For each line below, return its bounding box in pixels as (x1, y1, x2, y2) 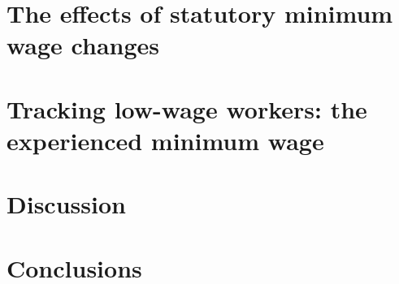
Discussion (7, 187, 126, 221)
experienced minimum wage (7, 123, 324, 157)
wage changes (7, 28, 160, 62)
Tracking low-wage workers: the (7, 92, 367, 125)
